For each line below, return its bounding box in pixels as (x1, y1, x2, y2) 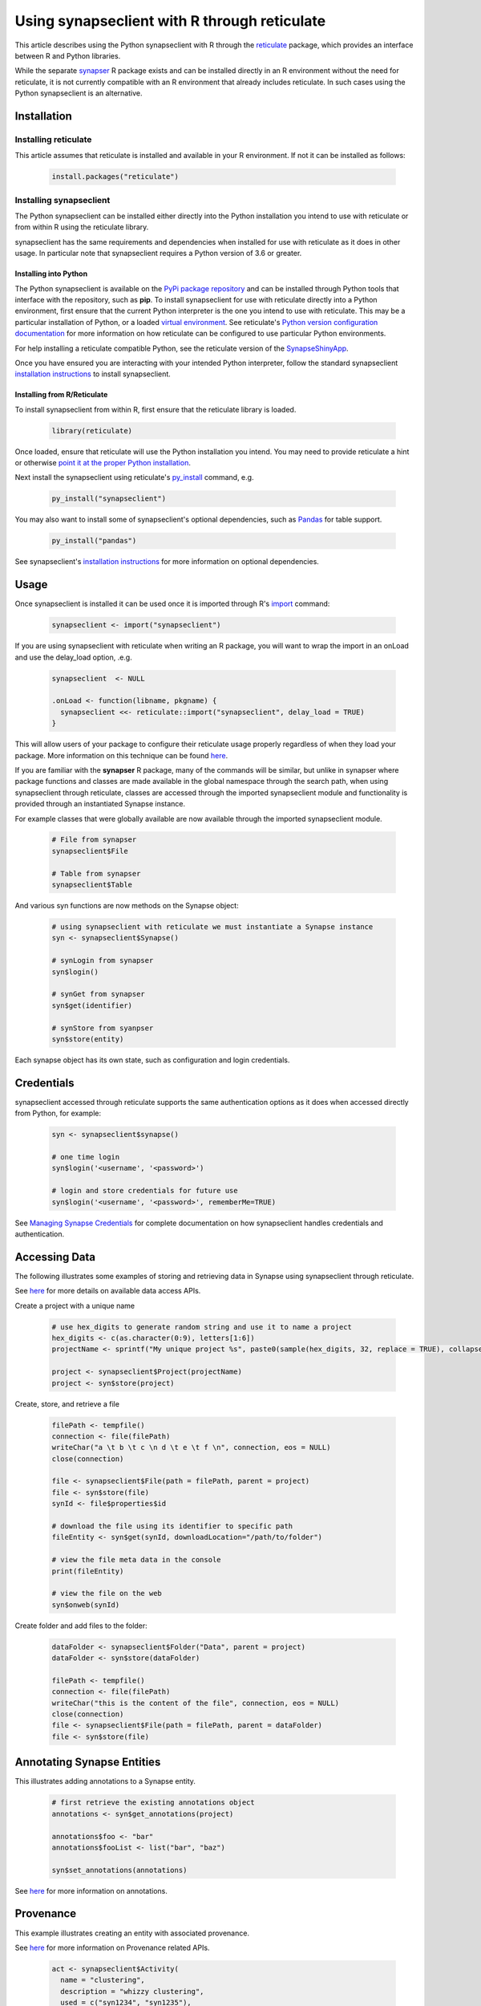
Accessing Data (14, 1250, 96, 1264)
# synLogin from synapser (51, 956, 154, 965)
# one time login (51, 1152, 120, 1161)
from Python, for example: (14, 1108, 102, 1119)
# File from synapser (51, 835, 137, 844)
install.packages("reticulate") (51, 173, 180, 181)
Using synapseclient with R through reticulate (14, 12, 326, 30)
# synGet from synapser (51, 989, 146, 999)
